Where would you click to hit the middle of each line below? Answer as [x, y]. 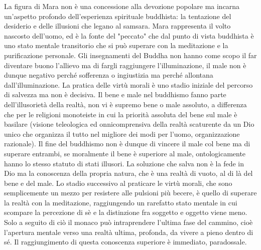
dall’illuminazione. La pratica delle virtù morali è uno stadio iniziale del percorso [128, 84]
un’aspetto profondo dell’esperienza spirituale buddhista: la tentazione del [118, 16]
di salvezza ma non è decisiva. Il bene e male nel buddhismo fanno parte [115, 94]
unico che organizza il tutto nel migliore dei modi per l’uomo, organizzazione [122, 134]
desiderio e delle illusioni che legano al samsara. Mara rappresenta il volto [117, 26]
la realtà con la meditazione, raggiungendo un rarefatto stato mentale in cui [121, 202]
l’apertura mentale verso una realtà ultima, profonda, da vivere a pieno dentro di [129, 232]
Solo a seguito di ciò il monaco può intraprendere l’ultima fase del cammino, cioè [128, 222]
